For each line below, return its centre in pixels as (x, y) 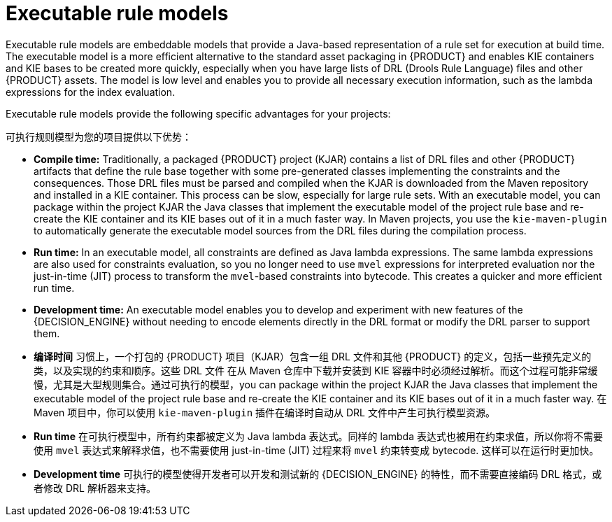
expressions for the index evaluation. (91, 92)
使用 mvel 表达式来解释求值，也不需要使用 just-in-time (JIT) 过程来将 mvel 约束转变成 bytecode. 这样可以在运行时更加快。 (316, 450)
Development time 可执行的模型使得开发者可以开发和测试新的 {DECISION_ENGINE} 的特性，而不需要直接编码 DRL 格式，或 (318, 474)
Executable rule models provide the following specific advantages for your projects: (198, 113)
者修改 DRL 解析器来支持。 (95, 488)
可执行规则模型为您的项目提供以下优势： (99, 136)
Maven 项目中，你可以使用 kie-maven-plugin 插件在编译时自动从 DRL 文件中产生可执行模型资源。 (264, 412)
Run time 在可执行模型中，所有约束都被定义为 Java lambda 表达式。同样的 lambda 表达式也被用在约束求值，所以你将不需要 (318, 436)
